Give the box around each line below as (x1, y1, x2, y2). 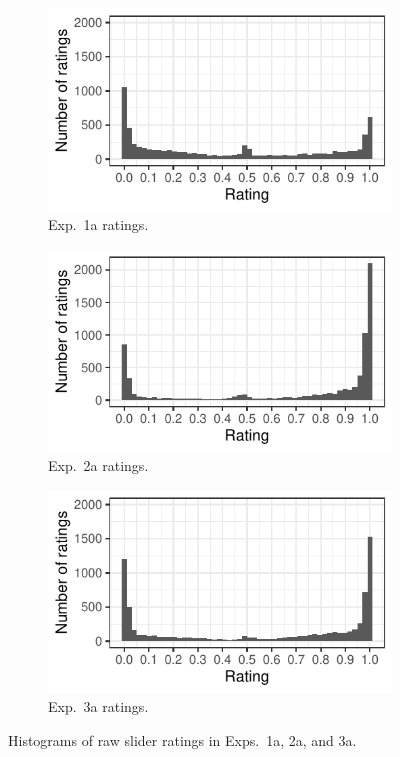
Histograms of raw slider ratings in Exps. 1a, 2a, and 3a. (8, 729, 357, 750)
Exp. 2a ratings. (48, 455, 149, 476)
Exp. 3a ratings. (48, 696, 149, 717)
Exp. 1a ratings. (48, 214, 149, 235)
